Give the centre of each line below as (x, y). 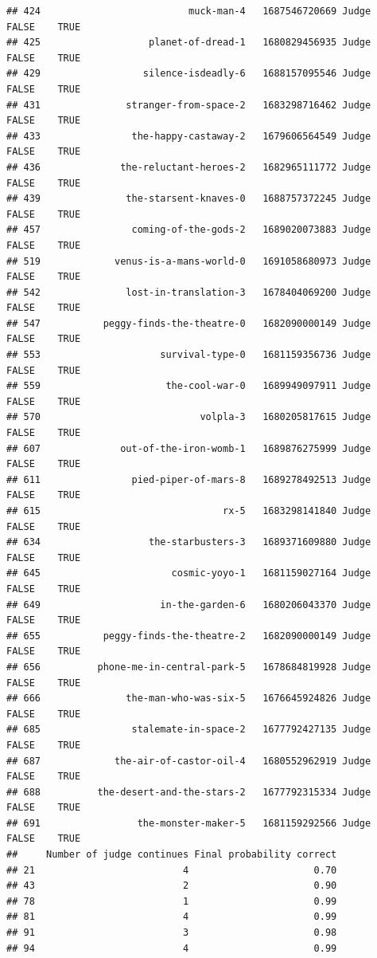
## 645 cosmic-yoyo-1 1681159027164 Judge (189, 573)
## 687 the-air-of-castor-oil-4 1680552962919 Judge (189, 761)
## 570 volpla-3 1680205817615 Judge (189, 417)
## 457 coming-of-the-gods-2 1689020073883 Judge (189, 230)
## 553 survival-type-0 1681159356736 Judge (189, 355)
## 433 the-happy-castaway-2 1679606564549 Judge (189, 136)
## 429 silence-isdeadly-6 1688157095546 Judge (189, 74)
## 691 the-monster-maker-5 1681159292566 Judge (189, 823)
